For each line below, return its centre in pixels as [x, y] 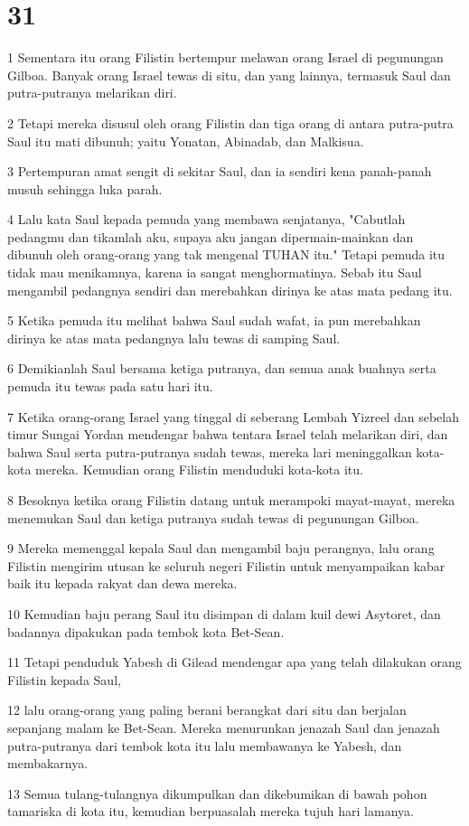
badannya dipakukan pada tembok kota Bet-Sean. [146, 631]
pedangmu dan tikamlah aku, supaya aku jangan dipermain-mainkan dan [211, 236]
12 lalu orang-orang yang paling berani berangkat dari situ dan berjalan [207, 710]
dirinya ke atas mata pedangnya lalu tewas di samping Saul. [174, 338]
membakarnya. [48, 763]
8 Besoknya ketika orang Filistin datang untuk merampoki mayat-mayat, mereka [231, 500]
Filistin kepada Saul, [64, 679]
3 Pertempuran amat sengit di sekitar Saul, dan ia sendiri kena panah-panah [220, 171]
